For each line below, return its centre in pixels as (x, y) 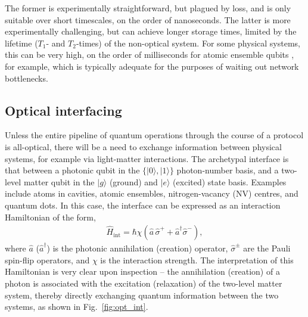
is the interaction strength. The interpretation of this (197, 259)
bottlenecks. (27, 78)
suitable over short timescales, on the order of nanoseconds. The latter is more (148, 19)
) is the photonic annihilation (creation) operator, (137, 248)
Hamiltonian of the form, (50, 217)
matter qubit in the (59, 181)
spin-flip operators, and (47, 259)
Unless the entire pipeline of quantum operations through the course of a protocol (154, 135)
